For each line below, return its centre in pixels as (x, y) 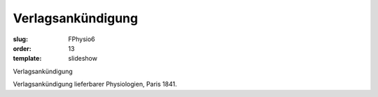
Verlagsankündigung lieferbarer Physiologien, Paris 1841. (95, 84)
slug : (20, 39)
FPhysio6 (82, 39)
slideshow (83, 59)
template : (27, 59)
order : (22, 48)
